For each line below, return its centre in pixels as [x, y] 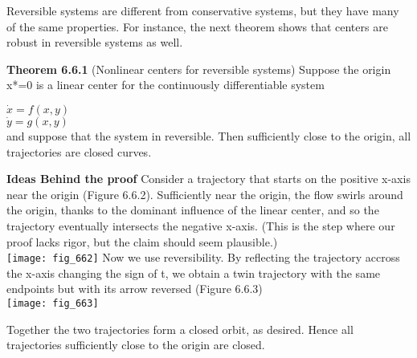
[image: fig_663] [53, 303]
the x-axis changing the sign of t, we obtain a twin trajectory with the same [194, 273]
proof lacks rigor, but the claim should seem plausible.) [142, 241]
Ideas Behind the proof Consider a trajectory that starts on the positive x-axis [208, 179]
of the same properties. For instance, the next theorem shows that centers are [197, 26]
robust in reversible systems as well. [95, 42]
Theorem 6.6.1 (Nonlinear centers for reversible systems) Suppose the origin [199, 69]
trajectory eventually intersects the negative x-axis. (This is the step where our [201, 225]
